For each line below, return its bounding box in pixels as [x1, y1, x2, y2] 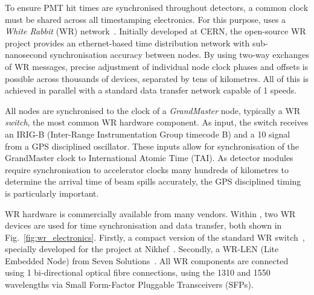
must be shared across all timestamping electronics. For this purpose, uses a [5, 13, 286, 25]
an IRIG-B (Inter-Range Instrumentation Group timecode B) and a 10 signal [5, 127, 290, 140]
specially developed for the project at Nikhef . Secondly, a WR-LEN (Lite [5, 243, 279, 255]
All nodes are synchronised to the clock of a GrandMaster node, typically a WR [5, 104, 301, 116]
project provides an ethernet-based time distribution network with [5, 36, 250, 49]
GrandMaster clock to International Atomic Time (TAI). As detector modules [5, 151, 293, 164]
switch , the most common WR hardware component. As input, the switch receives [5, 116, 309, 128]
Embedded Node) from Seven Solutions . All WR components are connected [5, 254, 289, 267]
